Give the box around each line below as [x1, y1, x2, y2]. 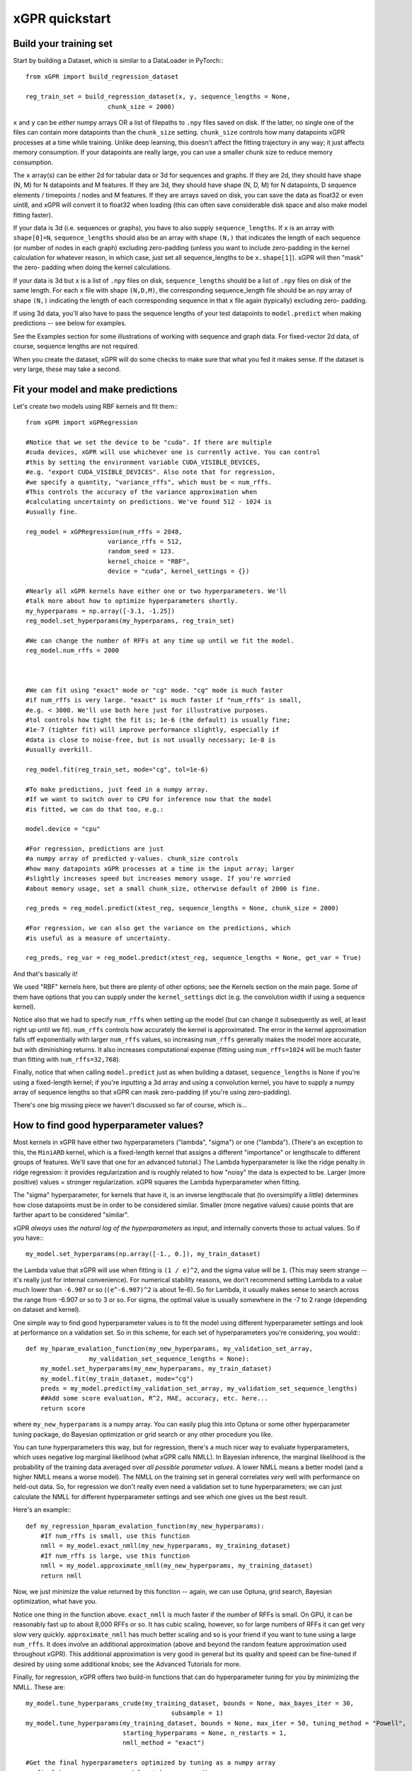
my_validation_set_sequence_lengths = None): [88, 1354, 250, 1363]
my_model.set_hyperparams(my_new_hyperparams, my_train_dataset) [40, 1364, 273, 1373]
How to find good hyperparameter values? [13, 1119, 204, 1131]
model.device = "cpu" [25, 825, 101, 833]
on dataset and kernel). [13, 1306, 81, 1314]
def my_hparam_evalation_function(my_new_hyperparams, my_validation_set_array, [25, 1345, 314, 1353]
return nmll [40, 1571, 82, 1580]
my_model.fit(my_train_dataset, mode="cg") [40, 1374, 194, 1383]
